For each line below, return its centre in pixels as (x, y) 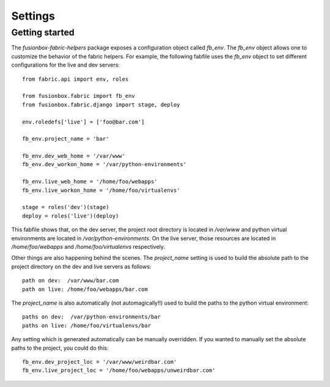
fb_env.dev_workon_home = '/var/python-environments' (104, 164)
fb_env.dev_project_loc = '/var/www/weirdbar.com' (100, 362)
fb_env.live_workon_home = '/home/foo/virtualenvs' (101, 190)
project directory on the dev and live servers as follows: (81, 267)
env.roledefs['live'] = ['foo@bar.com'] (83, 122)
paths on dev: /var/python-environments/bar (92, 317)
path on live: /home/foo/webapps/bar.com (85, 289)
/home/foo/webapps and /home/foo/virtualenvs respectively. (88, 246)
